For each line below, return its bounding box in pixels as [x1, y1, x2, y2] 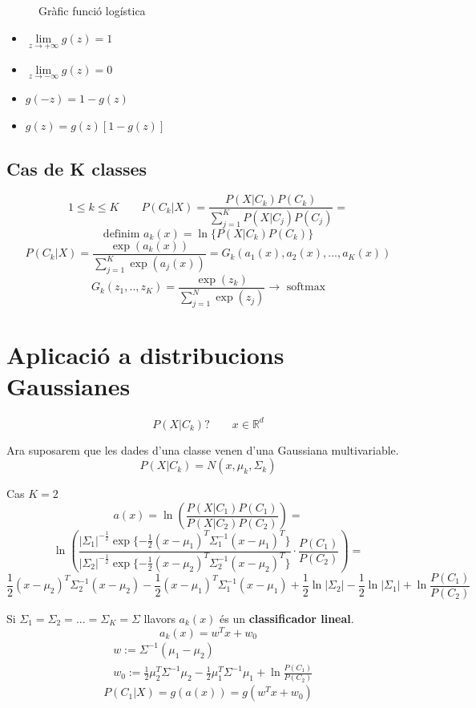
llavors [143, 610, 175, 627]
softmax [286, 281, 326, 293]
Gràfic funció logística [38, 2, 146, 18]
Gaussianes [6, 370, 131, 403]
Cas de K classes [6, 156, 147, 180]
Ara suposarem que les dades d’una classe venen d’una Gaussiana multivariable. [6, 441, 399, 458]
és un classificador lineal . [220, 610, 354, 627]
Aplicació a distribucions [6, 338, 284, 371]
